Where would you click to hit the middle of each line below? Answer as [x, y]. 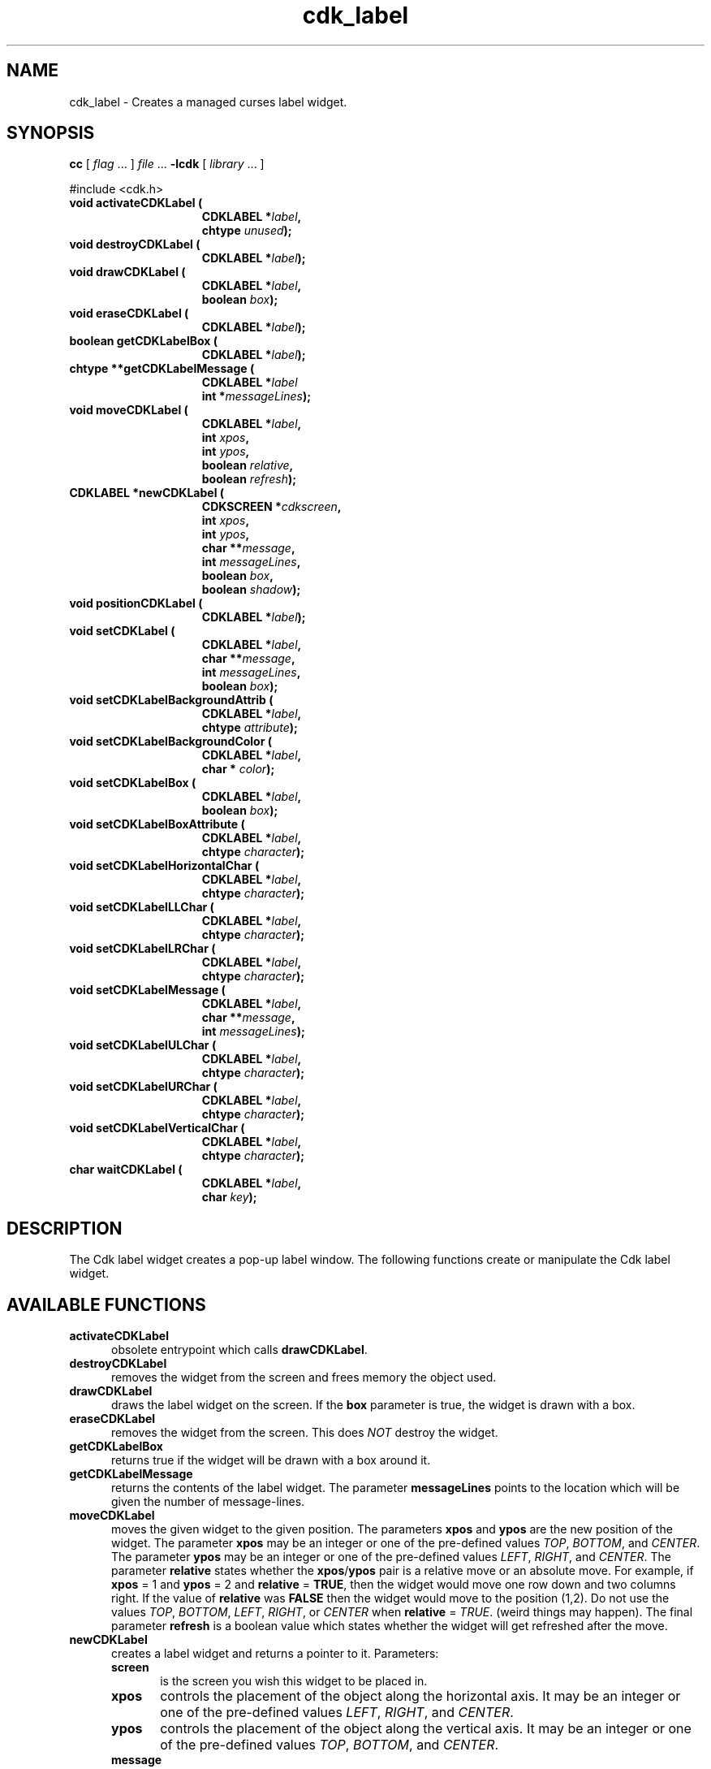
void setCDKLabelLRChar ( [142, 949]
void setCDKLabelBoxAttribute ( [157, 824]
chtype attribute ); [250, 728]
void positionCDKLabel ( [136, 603]
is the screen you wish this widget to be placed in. [294, 1681]
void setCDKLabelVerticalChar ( [157, 1128]
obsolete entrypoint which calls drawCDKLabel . [239, 1350]
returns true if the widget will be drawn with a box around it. [271, 1460]
